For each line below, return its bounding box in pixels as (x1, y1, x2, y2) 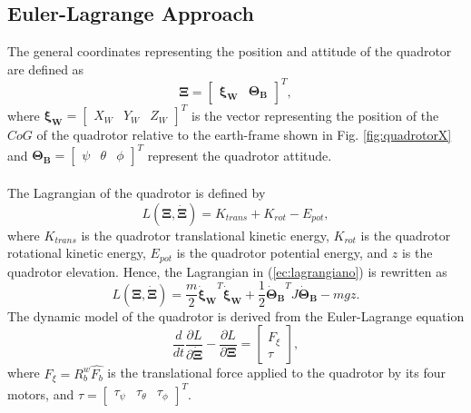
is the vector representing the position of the (191, 105, 439, 124)
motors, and (7, 384, 74, 403)
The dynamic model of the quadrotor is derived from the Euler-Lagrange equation (7, 306, 465, 325)
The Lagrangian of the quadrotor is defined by (7, 183, 266, 202)
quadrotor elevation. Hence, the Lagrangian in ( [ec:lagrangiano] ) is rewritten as (7, 261, 447, 280)
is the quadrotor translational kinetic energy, (81, 225, 329, 244)
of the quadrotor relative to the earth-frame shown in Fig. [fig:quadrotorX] (36, 125, 452, 144)
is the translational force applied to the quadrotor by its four (107, 363, 446, 382)
